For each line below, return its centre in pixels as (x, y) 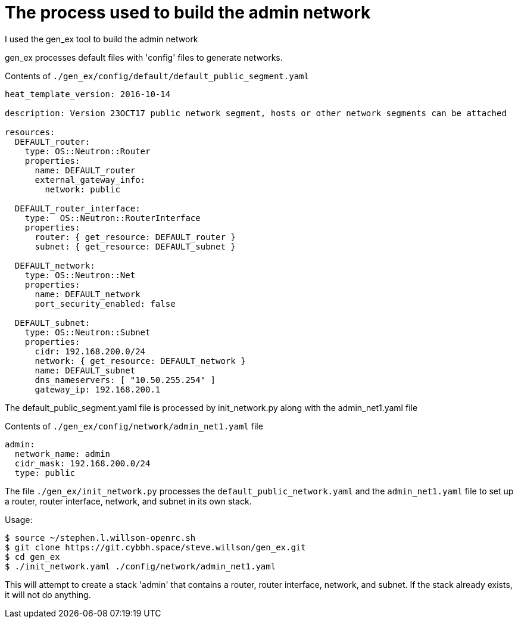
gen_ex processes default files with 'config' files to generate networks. (144, 57)
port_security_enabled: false (105, 303)
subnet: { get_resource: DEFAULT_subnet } (135, 246)
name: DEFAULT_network (88, 294)
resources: (30, 132)
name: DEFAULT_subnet (85, 370)
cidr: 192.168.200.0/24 (90, 351)
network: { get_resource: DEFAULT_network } (140, 361)
